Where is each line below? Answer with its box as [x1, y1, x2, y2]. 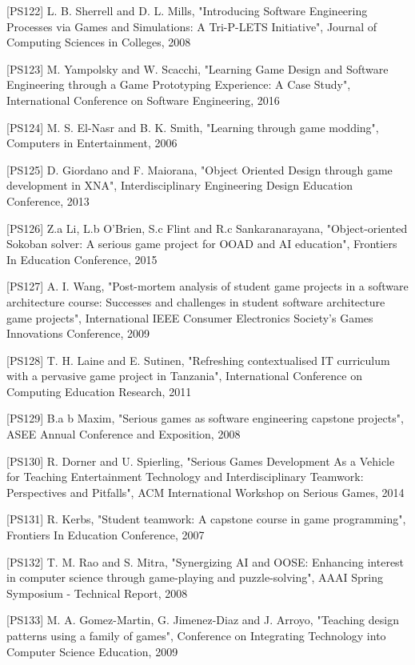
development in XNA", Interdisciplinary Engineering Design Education [6, 177, 353, 194]
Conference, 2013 [6, 192, 90, 209]
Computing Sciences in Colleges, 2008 [6, 34, 191, 50]
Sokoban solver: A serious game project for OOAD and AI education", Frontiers [6, 235, 397, 252]
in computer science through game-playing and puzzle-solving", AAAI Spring [6, 569, 384, 586]
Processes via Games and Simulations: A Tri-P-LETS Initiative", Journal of [6, 18, 377, 34]
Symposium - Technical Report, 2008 [6, 584, 188, 601]
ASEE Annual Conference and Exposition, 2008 [6, 426, 241, 443]
